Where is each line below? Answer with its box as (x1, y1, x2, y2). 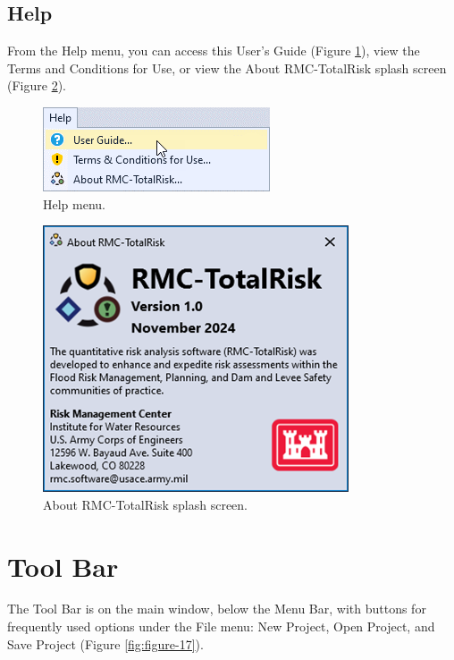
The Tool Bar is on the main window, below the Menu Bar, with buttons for (7, 599, 426, 618)
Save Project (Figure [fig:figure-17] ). (7, 634, 204, 653)
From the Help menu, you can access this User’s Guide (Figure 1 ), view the (7, 41, 420, 60)
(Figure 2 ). (7, 76, 66, 95)
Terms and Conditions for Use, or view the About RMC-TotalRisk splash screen (7, 58, 447, 77)
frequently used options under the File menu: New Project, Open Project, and (7, 617, 435, 636)
